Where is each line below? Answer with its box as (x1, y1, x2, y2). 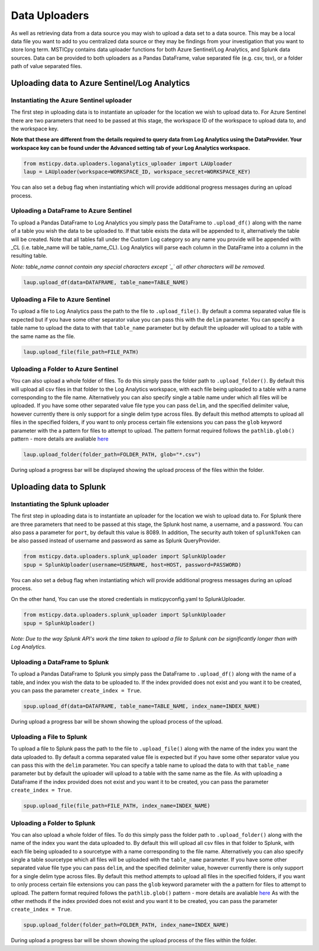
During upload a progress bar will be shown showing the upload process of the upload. (11, 718, 223, 725)
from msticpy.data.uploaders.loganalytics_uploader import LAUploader (23, 160, 233, 167)
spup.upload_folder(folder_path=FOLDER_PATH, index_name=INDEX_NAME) (23, 921, 229, 928)
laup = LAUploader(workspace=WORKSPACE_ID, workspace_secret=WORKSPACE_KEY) (23, 169, 251, 175)
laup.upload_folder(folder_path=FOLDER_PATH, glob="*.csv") (23, 451, 201, 458)
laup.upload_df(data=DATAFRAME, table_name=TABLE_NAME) (23, 279, 189, 285)
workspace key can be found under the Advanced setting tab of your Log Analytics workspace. (11, 144, 250, 151)
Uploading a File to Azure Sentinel (11, 295, 110, 304)
